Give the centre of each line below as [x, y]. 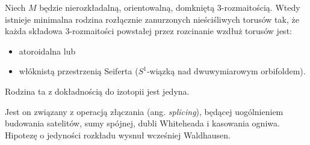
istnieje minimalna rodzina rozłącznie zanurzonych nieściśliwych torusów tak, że [152, 19]
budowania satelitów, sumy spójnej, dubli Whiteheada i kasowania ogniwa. [142, 123]
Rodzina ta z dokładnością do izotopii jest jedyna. [97, 91]
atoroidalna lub [47, 51]
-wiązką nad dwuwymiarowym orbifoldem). [226, 71]
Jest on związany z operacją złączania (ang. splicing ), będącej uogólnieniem [144, 111]
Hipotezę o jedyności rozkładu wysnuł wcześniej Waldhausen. [118, 135]
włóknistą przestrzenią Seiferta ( [79, 71]
